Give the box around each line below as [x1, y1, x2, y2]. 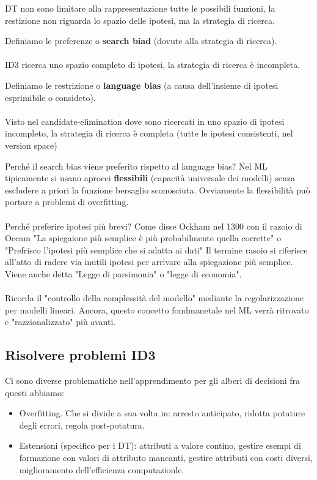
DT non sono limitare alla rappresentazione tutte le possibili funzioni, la [5, 2, 275, 14]
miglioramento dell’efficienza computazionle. [19, 463, 184, 476]
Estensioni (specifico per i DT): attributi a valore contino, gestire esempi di [19, 439, 301, 452]
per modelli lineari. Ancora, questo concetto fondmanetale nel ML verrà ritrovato [5, 303, 309, 316]
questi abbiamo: [5, 386, 64, 399]
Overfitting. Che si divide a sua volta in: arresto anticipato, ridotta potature [19, 407, 305, 419]
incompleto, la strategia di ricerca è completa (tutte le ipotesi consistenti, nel [5, 127, 293, 140]
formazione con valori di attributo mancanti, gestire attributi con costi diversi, [19, 451, 313, 464]
